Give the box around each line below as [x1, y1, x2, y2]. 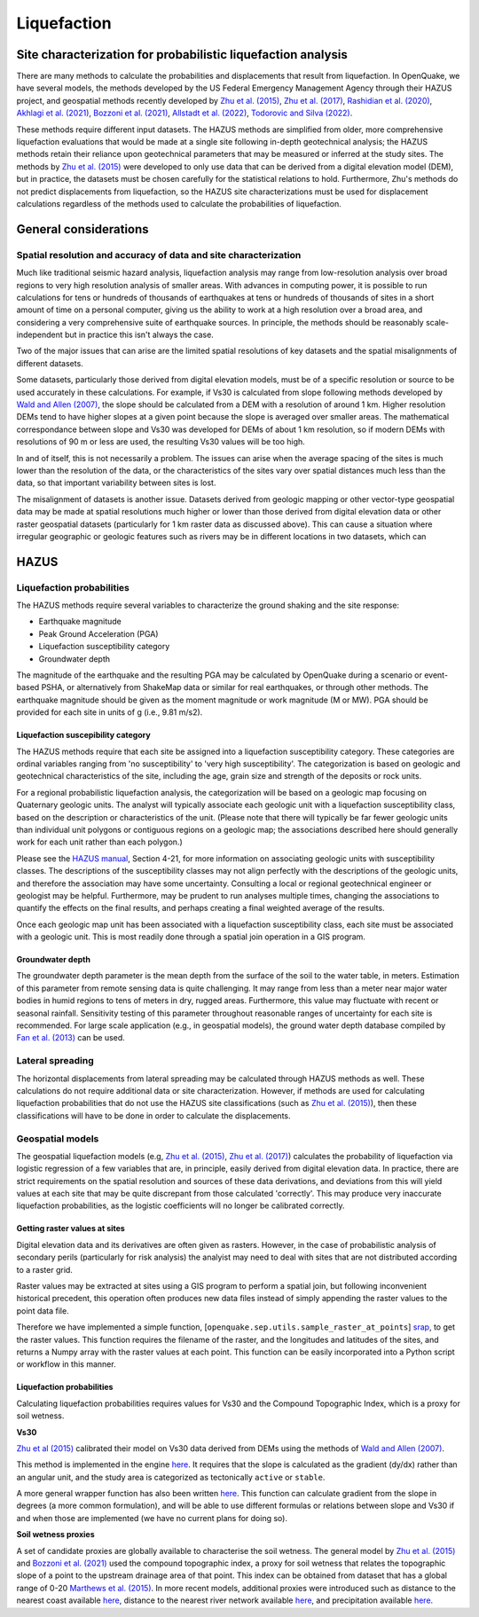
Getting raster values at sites [16, 1223, 126, 1234]
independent [16, 329, 63, 341]
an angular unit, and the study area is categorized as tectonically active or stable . [16, 1472, 326, 1482]
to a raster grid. [16, 1264, 73, 1275]
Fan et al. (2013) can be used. [16, 1032, 126, 1043]
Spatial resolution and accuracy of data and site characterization [16, 248, 302, 261]
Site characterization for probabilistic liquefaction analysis [16, 47, 348, 62]
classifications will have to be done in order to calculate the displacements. [16, 1110, 291, 1121]
